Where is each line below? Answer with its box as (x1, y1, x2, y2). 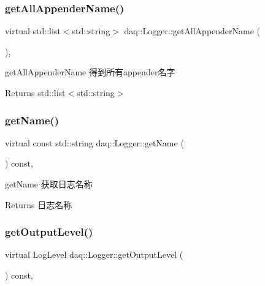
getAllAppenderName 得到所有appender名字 (5, 66, 175, 78)
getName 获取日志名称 (5, 178, 93, 190)
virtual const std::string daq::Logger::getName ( (5, 136, 184, 149)
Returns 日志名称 (5, 198, 72, 211)
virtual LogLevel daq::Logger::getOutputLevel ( (5, 248, 183, 261)
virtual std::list (5, 24, 61, 37)
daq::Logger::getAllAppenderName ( (124, 24, 261, 37)
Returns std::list (5, 86, 66, 99)
